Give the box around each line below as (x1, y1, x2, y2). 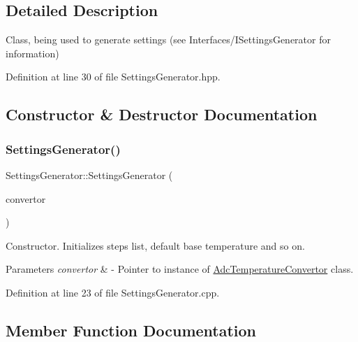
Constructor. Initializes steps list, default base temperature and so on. (6, 238, 305, 252)
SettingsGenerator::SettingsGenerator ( (6, 167, 173, 182)
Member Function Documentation (6, 319, 257, 341)
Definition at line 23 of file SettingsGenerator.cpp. (6, 285, 220, 299)
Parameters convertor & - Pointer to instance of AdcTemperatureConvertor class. (6, 262, 354, 276)
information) (6, 45, 59, 60)
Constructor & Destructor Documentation (6, 104, 318, 125)
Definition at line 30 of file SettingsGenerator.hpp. (6, 69, 221, 84)
